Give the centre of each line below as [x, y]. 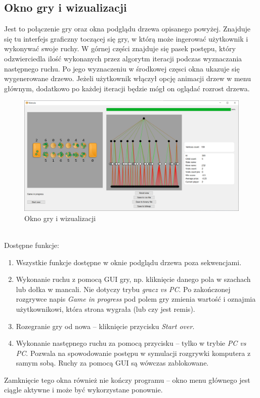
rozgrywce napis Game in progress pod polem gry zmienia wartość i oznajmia [136, 299]
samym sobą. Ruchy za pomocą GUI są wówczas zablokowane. [112, 363]
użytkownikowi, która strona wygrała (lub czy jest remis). [105, 309]
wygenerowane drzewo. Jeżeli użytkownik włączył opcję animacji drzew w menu [127, 78]
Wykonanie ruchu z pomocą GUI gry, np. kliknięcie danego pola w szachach [133, 279]
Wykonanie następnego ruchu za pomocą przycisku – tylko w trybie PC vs [131, 343]
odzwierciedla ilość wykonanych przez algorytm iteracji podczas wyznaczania [123, 58]
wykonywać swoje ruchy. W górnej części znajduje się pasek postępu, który [120, 48]
